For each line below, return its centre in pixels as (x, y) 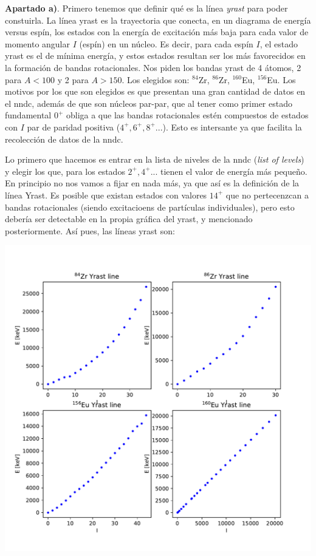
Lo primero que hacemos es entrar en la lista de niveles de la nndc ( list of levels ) (155, 159)
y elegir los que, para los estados (65, 171)
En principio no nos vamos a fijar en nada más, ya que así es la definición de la (152, 183)
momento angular (37, 43)
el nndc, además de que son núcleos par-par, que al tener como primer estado (149, 103)
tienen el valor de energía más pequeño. (234, 171)
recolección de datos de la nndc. (64, 139)
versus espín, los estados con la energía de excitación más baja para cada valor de (157, 32)
